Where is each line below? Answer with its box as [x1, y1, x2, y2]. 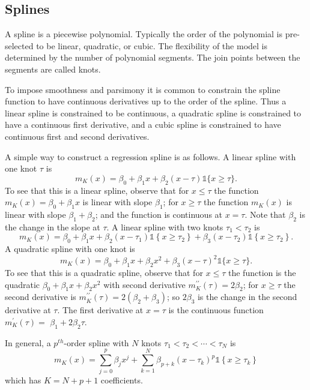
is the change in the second [197, 290, 297, 303]
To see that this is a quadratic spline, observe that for [5, 266, 203, 278]
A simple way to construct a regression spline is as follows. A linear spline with [5, 150, 296, 163]
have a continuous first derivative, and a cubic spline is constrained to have [5, 118, 281, 131]
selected [5, 39, 34, 52]
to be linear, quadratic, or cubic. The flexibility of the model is [36, 39, 267, 52]
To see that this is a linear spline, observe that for [5, 184, 189, 196]
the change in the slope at [5, 220, 100, 233]
